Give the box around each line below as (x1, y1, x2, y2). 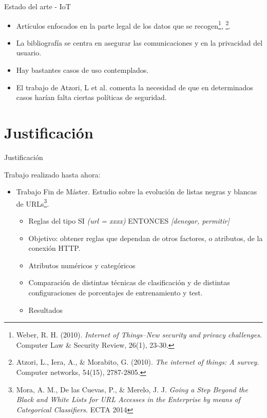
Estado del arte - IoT (4, 1, 71, 11)
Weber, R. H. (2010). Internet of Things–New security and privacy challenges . (16, 329, 262, 340)
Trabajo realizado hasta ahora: (4, 169, 101, 180)
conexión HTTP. (28, 243, 81, 253)
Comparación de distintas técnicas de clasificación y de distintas (28, 277, 230, 288)
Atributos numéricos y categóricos (28, 260, 136, 270)
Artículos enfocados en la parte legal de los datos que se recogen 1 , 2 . (16, 18, 231, 31)
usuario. (16, 47, 42, 58)
